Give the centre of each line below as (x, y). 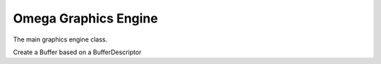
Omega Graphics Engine (85, 18)
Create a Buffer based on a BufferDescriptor (77, 52)
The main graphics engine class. (60, 39)
